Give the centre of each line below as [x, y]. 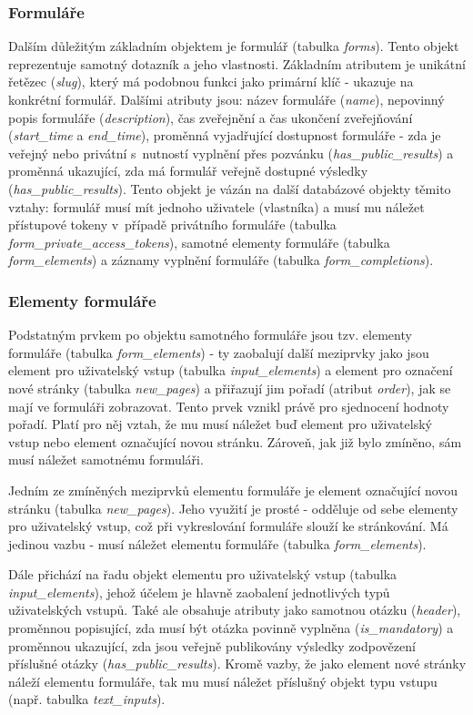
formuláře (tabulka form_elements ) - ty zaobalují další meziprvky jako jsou [219, 352]
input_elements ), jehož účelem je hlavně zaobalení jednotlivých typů [199, 592]
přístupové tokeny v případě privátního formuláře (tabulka [172, 225]
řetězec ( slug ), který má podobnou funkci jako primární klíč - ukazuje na [211, 82]
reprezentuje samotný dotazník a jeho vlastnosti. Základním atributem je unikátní [237, 63]
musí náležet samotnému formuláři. [106, 460]
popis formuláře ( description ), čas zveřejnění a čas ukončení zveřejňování [211, 117]
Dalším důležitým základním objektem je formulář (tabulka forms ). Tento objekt [234, 46]
